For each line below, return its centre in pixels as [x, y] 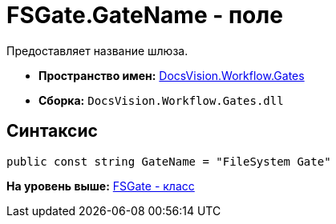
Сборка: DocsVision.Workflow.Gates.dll [161, 100]
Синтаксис [52, 131]
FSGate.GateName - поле [145, 15]
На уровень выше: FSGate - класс [101, 186]
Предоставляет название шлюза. [97, 50]
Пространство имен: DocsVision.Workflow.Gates [172, 75]
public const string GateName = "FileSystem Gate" [169, 161]
